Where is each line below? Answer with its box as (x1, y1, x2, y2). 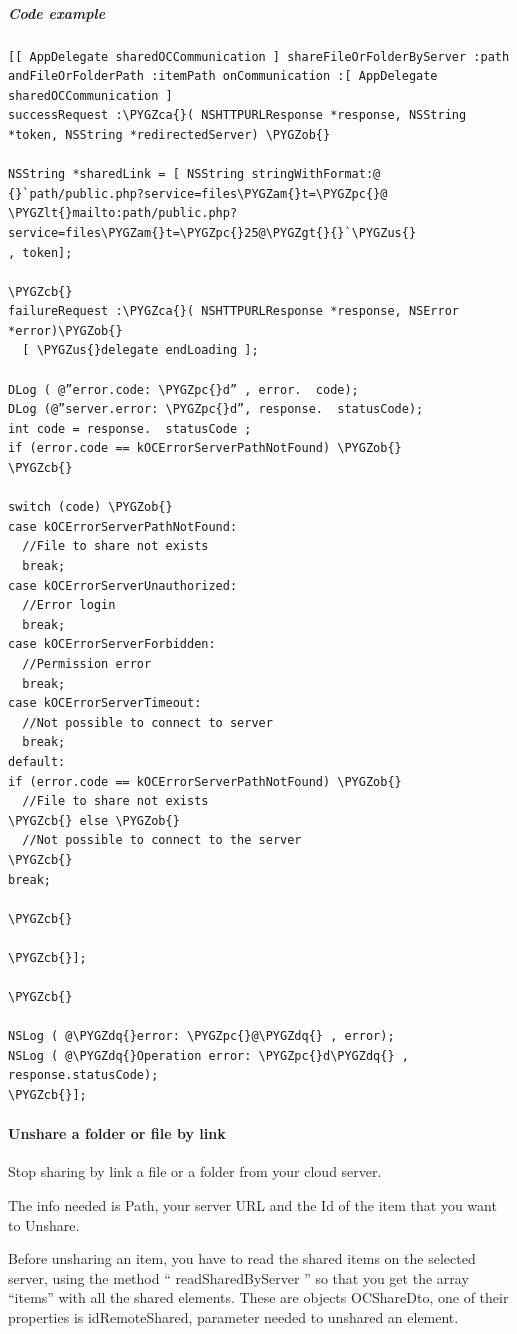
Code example (8, 2, 106, 23)
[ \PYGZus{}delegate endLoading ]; (22, 343, 259, 358)
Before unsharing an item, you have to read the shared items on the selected (8, 1248, 476, 1269)
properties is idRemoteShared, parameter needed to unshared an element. (8, 1306, 459, 1327)
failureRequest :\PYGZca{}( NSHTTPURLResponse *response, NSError (8, 304, 460, 319)
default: (8, 754, 66, 769)
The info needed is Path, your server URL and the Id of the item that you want (8, 1195, 497, 1216)
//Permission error (22, 656, 152, 671)
